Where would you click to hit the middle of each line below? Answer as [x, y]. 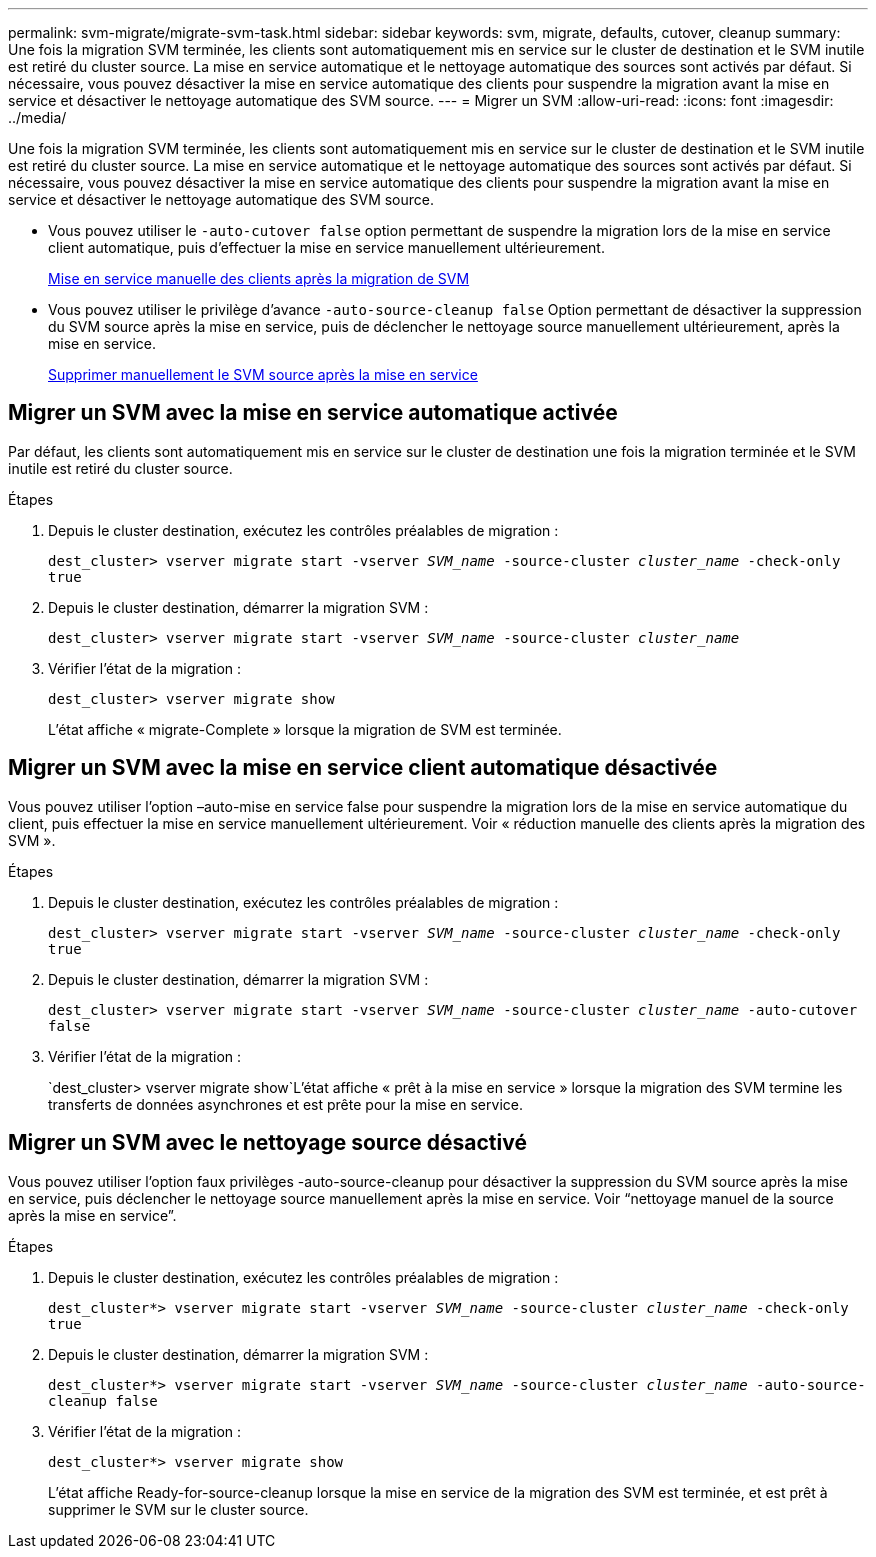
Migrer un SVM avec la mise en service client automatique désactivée [363, 768]
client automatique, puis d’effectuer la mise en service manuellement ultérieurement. [326, 247]
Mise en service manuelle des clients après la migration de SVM [259, 278]
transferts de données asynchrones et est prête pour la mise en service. [285, 1104]
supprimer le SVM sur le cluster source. [178, 1509]
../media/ [37, 117]
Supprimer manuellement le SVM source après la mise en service [263, 374]
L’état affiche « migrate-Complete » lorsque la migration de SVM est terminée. [305, 729]
